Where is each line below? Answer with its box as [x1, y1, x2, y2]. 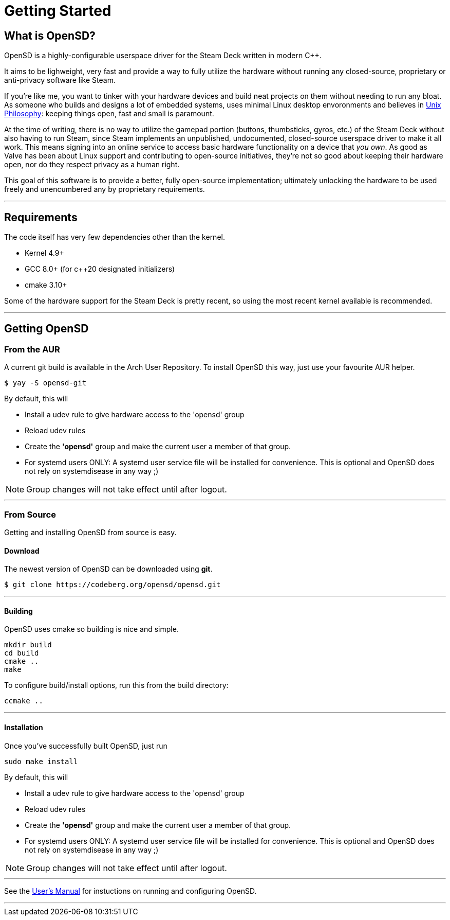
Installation [4, 723, 43, 732]
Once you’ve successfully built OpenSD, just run [4, 741, 167, 750]
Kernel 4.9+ [25, 249, 64, 258]
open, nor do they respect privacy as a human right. [4, 160, 180, 169]
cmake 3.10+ [25, 280, 67, 290]
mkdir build [4, 641, 52, 649]
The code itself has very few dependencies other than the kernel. [4, 233, 225, 242]
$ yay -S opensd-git [4, 379, 87, 387]
